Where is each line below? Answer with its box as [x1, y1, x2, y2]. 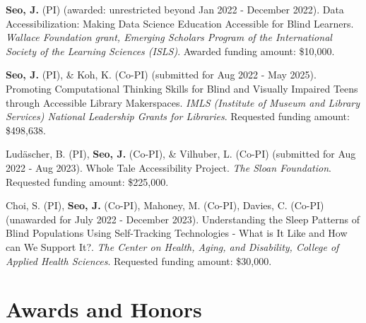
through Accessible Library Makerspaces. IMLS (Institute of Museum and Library [6, 95, 360, 110]
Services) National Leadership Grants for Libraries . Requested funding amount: [6, 109, 350, 124]
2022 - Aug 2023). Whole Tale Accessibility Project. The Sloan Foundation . [6, 160, 331, 175]
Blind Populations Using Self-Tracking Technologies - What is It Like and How [6, 225, 348, 240]
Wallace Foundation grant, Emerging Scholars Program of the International [6, 30, 332, 45]
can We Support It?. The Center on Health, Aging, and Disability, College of [6, 239, 339, 254]
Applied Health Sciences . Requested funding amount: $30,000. [6, 253, 272, 268]
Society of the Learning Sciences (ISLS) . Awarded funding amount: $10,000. [6, 43, 335, 58]
